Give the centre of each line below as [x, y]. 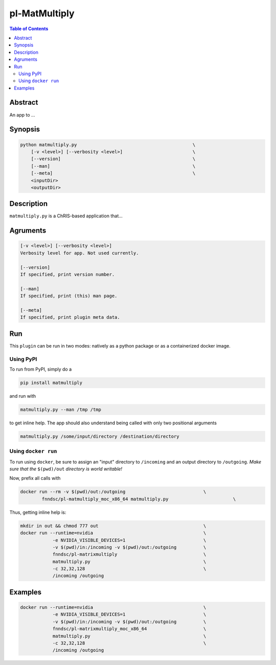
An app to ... [22, 114]
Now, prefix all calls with [35, 478]
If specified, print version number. [67, 274]
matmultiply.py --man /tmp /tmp [61, 409]
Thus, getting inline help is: [38, 512]
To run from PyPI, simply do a [41, 369]
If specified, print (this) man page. [69, 296]
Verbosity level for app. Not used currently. [79, 253]
